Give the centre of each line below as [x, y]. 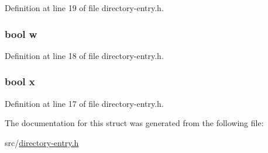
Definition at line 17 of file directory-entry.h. [84, 103]
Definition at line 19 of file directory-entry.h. [84, 8]
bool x [20, 81]
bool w [21, 34]
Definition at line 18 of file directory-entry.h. [84, 55]
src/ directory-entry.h [42, 142]
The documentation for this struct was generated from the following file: [134, 123]
